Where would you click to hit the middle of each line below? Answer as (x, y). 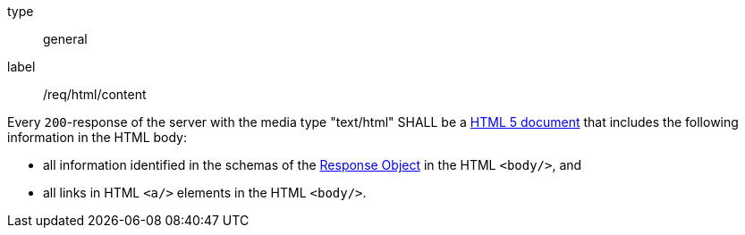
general (65, 39)
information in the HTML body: (97, 137)
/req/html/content (95, 94)
